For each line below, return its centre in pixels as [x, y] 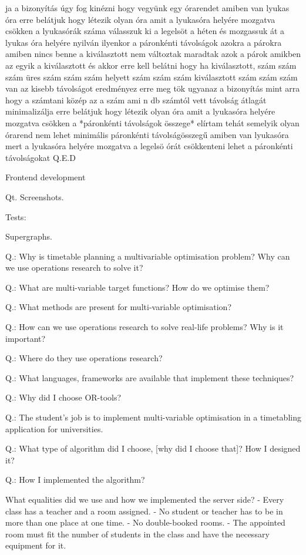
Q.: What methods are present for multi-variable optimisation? [119, 307]
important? [26, 338]
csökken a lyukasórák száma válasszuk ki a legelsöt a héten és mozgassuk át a [145, 31]
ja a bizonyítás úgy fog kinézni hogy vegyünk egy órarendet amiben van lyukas [147, 8]
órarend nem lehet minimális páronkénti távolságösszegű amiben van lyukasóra [147, 134]
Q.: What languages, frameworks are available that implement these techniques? [150, 377]
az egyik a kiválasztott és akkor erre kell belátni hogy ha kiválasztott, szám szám [151, 65]
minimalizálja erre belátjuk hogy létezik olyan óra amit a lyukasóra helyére [140, 111]
